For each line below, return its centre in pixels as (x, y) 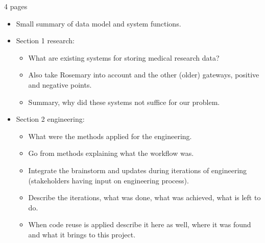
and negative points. (60, 84)
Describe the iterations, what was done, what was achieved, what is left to (144, 197)
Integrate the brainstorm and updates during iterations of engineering (138, 170)
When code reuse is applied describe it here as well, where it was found (140, 224)
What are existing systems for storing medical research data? (124, 57)
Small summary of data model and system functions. (99, 23)
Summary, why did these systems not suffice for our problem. (124, 102)
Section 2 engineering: (50, 119)
